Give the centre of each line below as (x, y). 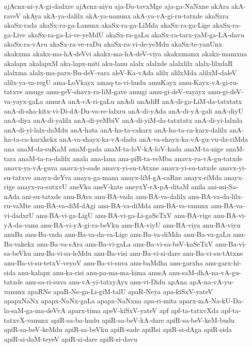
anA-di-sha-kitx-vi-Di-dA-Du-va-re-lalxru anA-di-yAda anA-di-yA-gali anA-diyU (124, 110)
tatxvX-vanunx (26, 320)
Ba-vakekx (19, 243)
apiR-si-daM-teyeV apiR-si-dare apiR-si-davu (71, 339)
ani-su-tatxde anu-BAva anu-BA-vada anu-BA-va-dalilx (104, 196)
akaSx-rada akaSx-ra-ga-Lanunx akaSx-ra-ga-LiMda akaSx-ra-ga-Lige (107, 25)
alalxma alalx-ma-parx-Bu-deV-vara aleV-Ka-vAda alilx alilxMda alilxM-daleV (120, 73)
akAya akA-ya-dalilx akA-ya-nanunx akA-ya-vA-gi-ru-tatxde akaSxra (126, 15)
